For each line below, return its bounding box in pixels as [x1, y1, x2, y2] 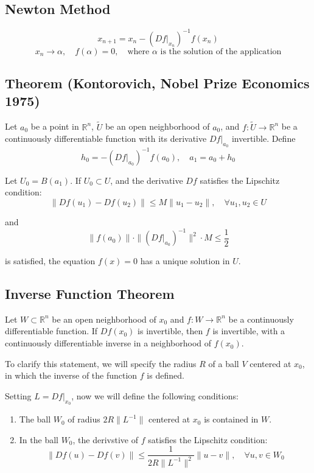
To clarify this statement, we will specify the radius [5, 357, 197, 370]
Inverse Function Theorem [5, 284, 175, 303]
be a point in [30, 120, 79, 133]
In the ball [19, 433, 58, 446]
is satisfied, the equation [5, 254, 96, 267]
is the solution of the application [160, 47, 282, 56]
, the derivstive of [72, 433, 138, 446]
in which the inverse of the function [5, 369, 138, 382]
